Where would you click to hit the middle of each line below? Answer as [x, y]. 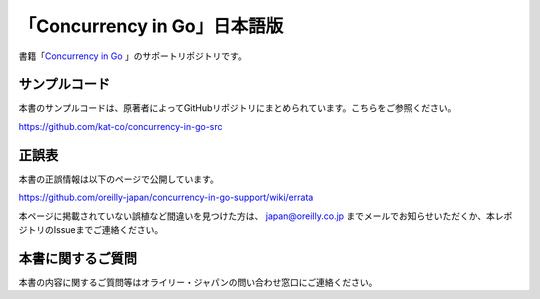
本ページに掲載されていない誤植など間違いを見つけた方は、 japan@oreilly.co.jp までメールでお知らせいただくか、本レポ [265, 216]
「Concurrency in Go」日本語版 [151, 26]
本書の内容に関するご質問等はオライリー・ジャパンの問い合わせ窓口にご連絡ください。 [198, 282]
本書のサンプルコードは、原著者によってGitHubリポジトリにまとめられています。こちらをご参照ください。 [237, 108]
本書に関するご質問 [77, 258]
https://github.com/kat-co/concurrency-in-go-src [120, 126]
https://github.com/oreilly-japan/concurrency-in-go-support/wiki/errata [166, 197]
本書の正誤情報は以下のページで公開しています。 [118, 179]
